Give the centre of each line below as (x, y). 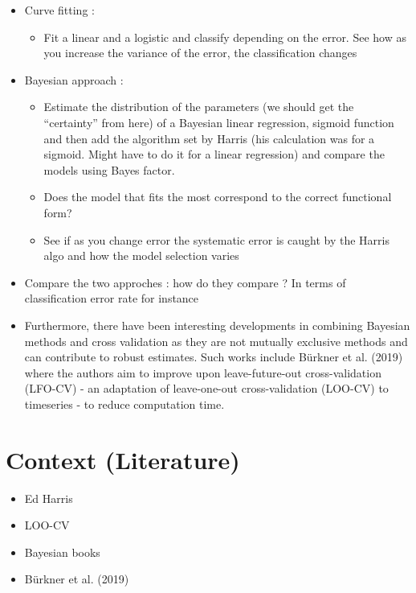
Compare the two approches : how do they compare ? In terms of (185, 282)
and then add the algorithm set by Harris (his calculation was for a (209, 138)
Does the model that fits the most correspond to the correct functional (218, 197)
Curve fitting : (59, 10)
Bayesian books (62, 552)
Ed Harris (49, 498)
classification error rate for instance (112, 298)
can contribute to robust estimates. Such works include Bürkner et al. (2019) (214, 357)
